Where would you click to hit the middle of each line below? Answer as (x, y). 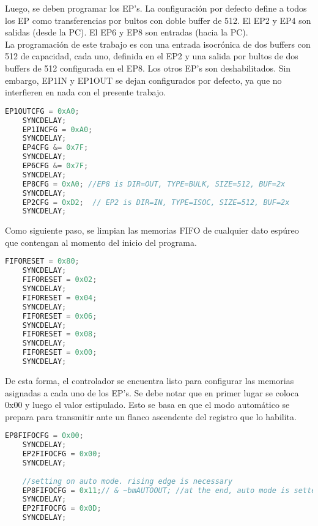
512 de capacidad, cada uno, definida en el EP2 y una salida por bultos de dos (152, 56)
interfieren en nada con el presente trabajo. (86, 92)
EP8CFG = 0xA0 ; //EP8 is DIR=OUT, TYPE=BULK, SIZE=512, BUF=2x (154, 184)
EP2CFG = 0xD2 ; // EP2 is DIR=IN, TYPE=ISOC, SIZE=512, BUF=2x (156, 202)
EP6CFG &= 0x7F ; (55, 166)
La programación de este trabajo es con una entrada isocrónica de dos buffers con (158, 44)
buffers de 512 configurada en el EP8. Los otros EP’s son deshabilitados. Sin (148, 68)
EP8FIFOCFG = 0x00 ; (44, 436)
